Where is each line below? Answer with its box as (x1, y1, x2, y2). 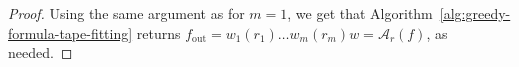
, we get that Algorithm (287, 3, 433, 23)
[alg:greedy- (439, 3, 511, 23)
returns (136, 22, 181, 43)
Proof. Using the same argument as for (8, 3, 245, 23)
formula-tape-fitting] (8, 22, 133, 43)
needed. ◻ (8, 42, 73, 63)
